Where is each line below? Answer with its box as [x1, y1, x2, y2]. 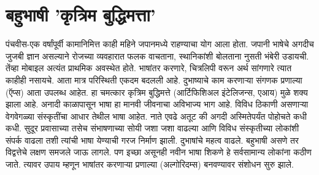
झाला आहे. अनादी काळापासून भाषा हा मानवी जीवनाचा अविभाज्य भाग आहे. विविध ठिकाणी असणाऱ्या [6, 98, 309, 111]
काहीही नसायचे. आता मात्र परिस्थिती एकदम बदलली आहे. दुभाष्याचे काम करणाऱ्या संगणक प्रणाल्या [6, 73, 302, 86]
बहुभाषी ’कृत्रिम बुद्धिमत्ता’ [6, 2, 156, 27]
